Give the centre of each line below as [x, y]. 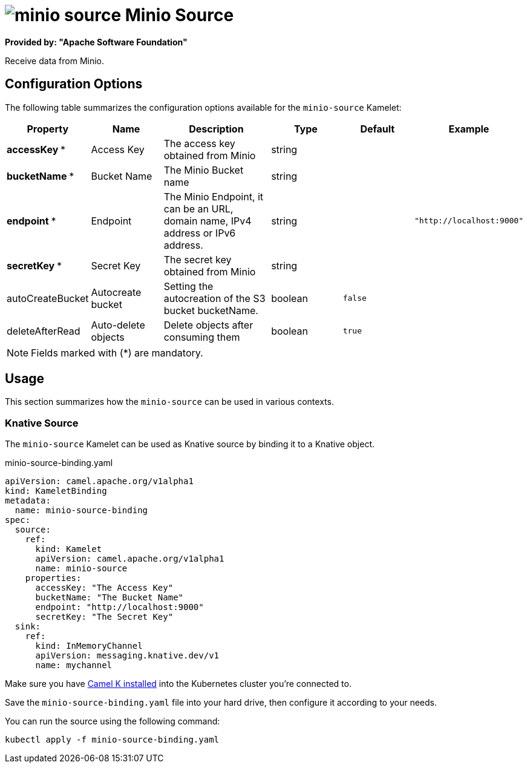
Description [216, 129]
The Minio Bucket [204, 170]
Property [48, 129]
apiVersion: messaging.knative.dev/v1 [127, 656]
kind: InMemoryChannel [89, 646]
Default [378, 129]
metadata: [28, 501]
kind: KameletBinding [56, 491]
